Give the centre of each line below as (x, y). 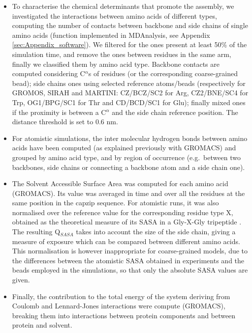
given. (21, 280)
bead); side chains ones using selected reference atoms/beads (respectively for (129, 83)
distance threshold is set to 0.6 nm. (65, 122)
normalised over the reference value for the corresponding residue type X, (123, 212)
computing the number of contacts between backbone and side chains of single (130, 25)
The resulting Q (36, 232)
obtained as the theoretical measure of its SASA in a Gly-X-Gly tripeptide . (127, 222)
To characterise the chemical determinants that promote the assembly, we (123, 6)
